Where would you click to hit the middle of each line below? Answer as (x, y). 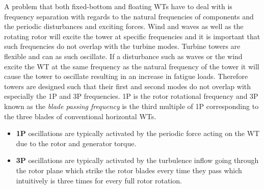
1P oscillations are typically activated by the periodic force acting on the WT (138, 133)
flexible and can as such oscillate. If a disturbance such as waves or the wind (123, 56)
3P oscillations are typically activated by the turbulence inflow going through (137, 160)
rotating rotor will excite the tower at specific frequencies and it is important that (132, 36)
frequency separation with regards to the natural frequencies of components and (129, 16)
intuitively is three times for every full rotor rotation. (99, 180)
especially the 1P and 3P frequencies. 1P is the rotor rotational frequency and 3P (131, 96)
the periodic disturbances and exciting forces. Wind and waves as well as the (124, 26)
